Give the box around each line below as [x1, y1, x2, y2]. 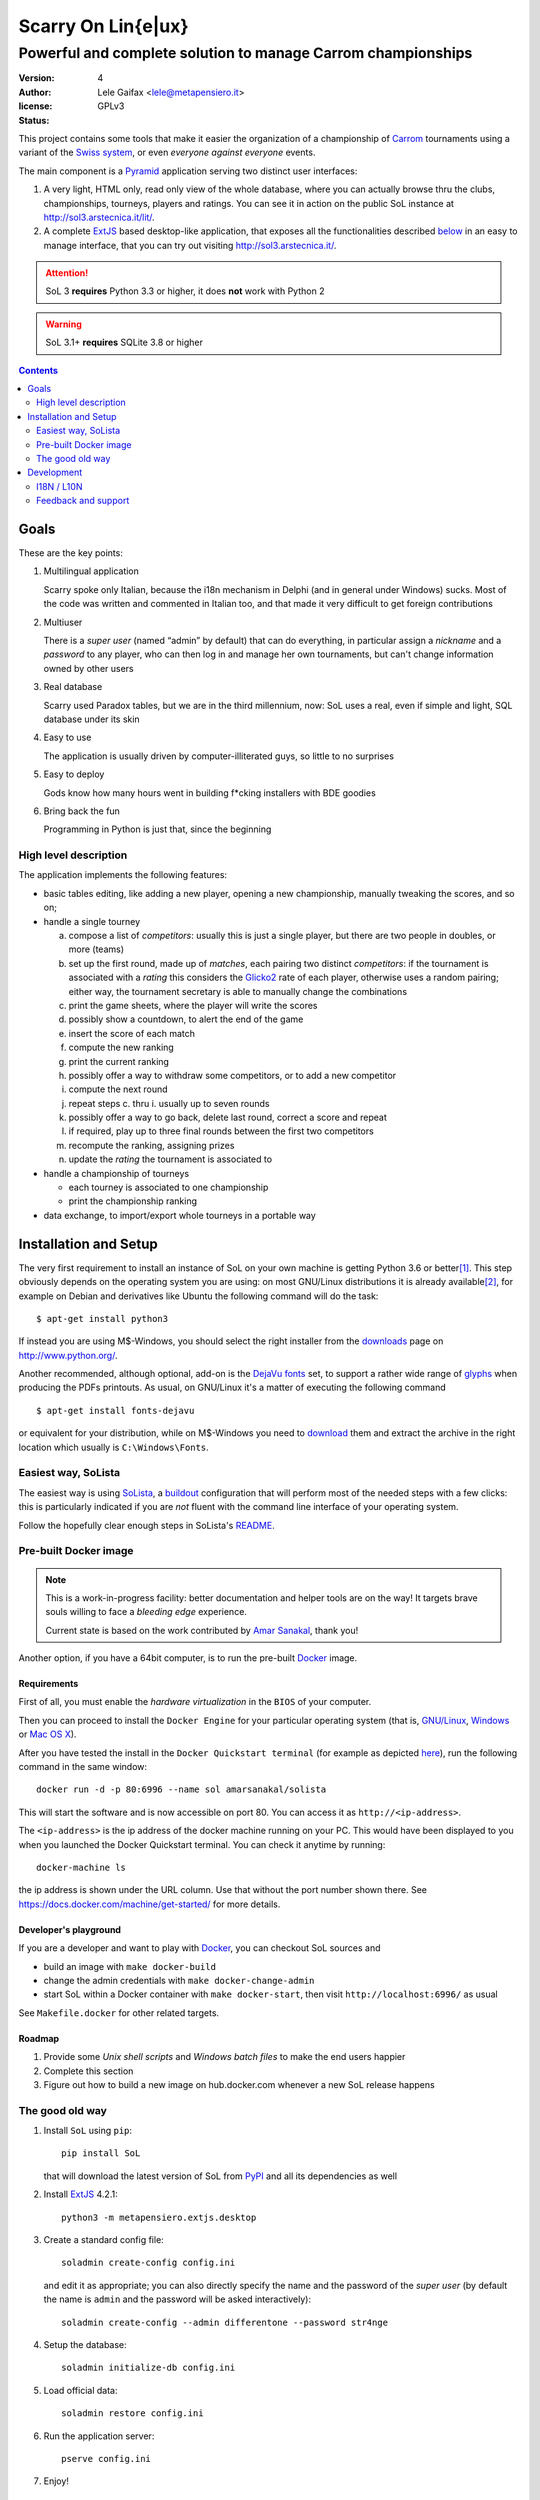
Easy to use [43, 731, 92, 744]
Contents [18, 364, 59, 376]
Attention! [45, 267, 89, 279]
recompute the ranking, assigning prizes [68, 1139, 235, 1151]
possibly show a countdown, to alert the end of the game [68, 1013, 304, 1025]
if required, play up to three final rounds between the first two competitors [68, 1125, 374, 1137]
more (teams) [68, 943, 125, 955]
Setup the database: [43, 2338, 127, 2350]
